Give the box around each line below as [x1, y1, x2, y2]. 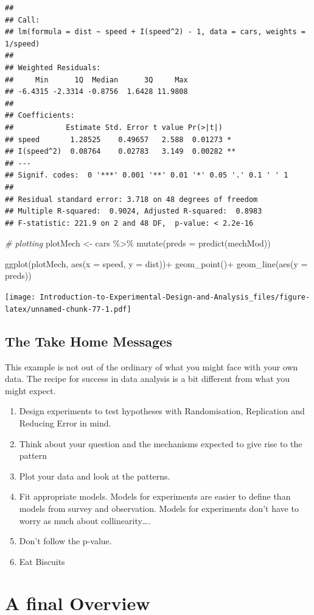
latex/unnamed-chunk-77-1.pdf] [5, 304, 131, 314]
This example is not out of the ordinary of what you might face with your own [5, 360, 298, 373]
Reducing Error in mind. [19, 416, 111, 429]
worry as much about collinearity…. [19, 514, 151, 527]
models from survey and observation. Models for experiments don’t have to [19, 502, 299, 514]
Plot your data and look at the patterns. [19, 469, 170, 482]
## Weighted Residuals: [5, 63, 101, 72]
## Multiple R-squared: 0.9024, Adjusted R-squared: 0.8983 [5, 207, 262, 216]
